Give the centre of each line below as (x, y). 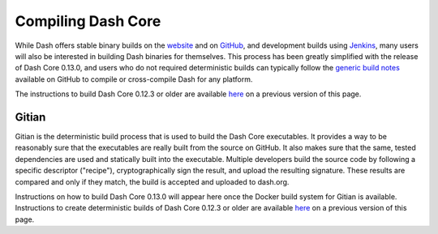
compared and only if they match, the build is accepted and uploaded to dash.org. (152, 181)
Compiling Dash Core (88, 21)
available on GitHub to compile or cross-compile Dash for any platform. (134, 79)
